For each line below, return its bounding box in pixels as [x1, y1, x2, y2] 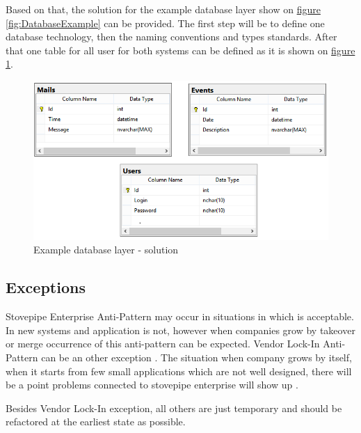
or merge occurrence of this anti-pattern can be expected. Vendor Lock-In [6, 336, 320, 351]
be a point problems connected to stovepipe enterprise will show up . [6, 377, 298, 392]
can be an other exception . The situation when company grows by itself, [41, 349, 352, 364]
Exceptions [6, 276, 86, 298]
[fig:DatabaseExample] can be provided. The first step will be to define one [6, 15, 325, 30]
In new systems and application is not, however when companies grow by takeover [6, 322, 355, 337]
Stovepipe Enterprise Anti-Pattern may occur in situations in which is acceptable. [6, 309, 354, 324]
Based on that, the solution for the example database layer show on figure [6, 2, 321, 16]
